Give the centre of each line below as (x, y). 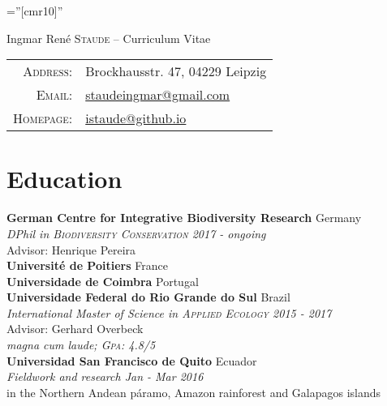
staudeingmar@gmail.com (158, 95)
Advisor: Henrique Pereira (71, 249)
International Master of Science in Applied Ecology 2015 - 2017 (169, 312)
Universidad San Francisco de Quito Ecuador (132, 360)
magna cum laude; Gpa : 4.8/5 (81, 345)
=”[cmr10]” (35, 11)
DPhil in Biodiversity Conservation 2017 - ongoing (136, 233)
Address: (48, 71)
